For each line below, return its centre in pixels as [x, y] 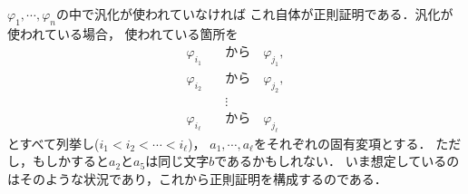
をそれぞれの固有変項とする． [342, 143]
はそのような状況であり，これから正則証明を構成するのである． [197, 178]
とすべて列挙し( [54, 143]
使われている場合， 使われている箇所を [123, 33]
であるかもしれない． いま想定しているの [337, 161]
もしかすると [70, 161]
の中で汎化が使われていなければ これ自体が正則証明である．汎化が [255, 14]
